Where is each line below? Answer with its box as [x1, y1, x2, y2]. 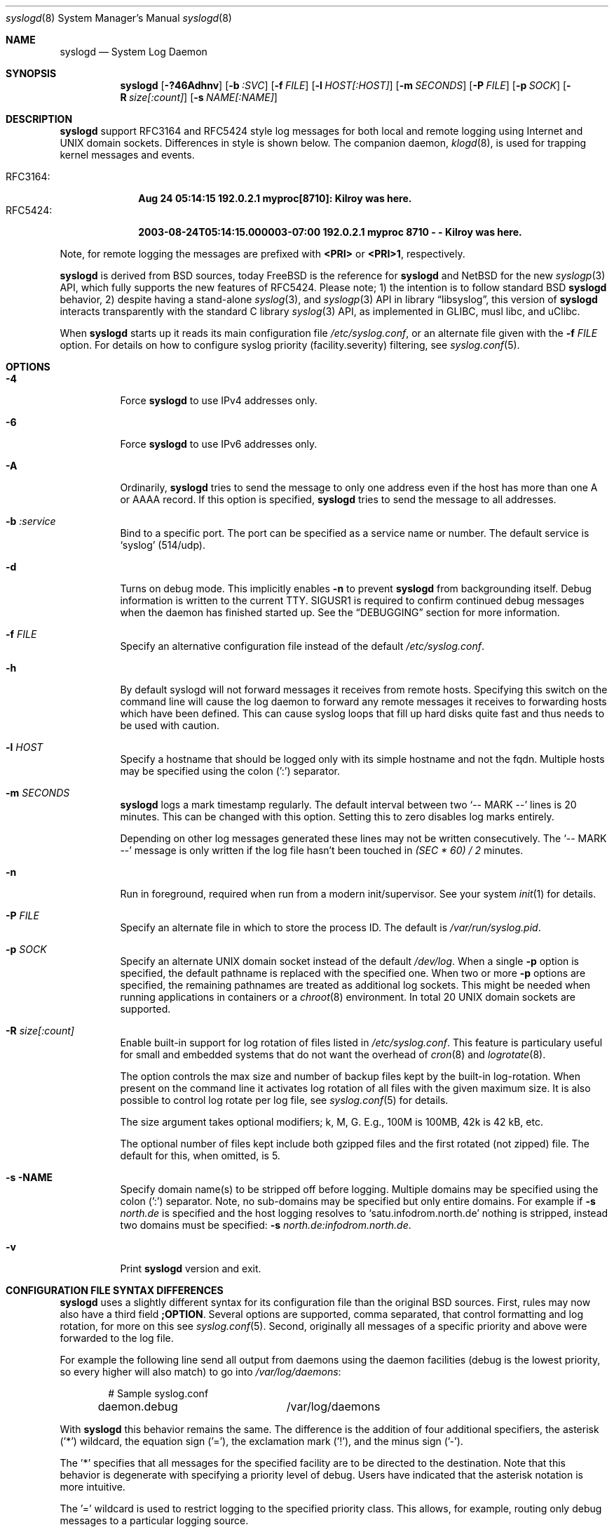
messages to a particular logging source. [60, 1514, 249, 1526]
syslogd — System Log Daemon [60, 46, 207, 58]
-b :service [6, 515, 56, 527]
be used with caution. [120, 719, 219, 731]
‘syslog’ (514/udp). [120, 539, 205, 551]
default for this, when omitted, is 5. [120, 1150, 280, 1161]
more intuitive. [60, 1481, 125, 1493]
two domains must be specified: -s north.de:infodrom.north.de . [120, 1219, 411, 1231]
